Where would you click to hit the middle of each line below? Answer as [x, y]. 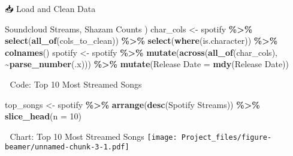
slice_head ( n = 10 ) [43, 116]
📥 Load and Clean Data [50, 8]
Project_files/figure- [226, 137]
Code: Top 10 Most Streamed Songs [76, 84]
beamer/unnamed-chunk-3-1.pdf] [67, 147]
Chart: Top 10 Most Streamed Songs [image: [93, 136]
